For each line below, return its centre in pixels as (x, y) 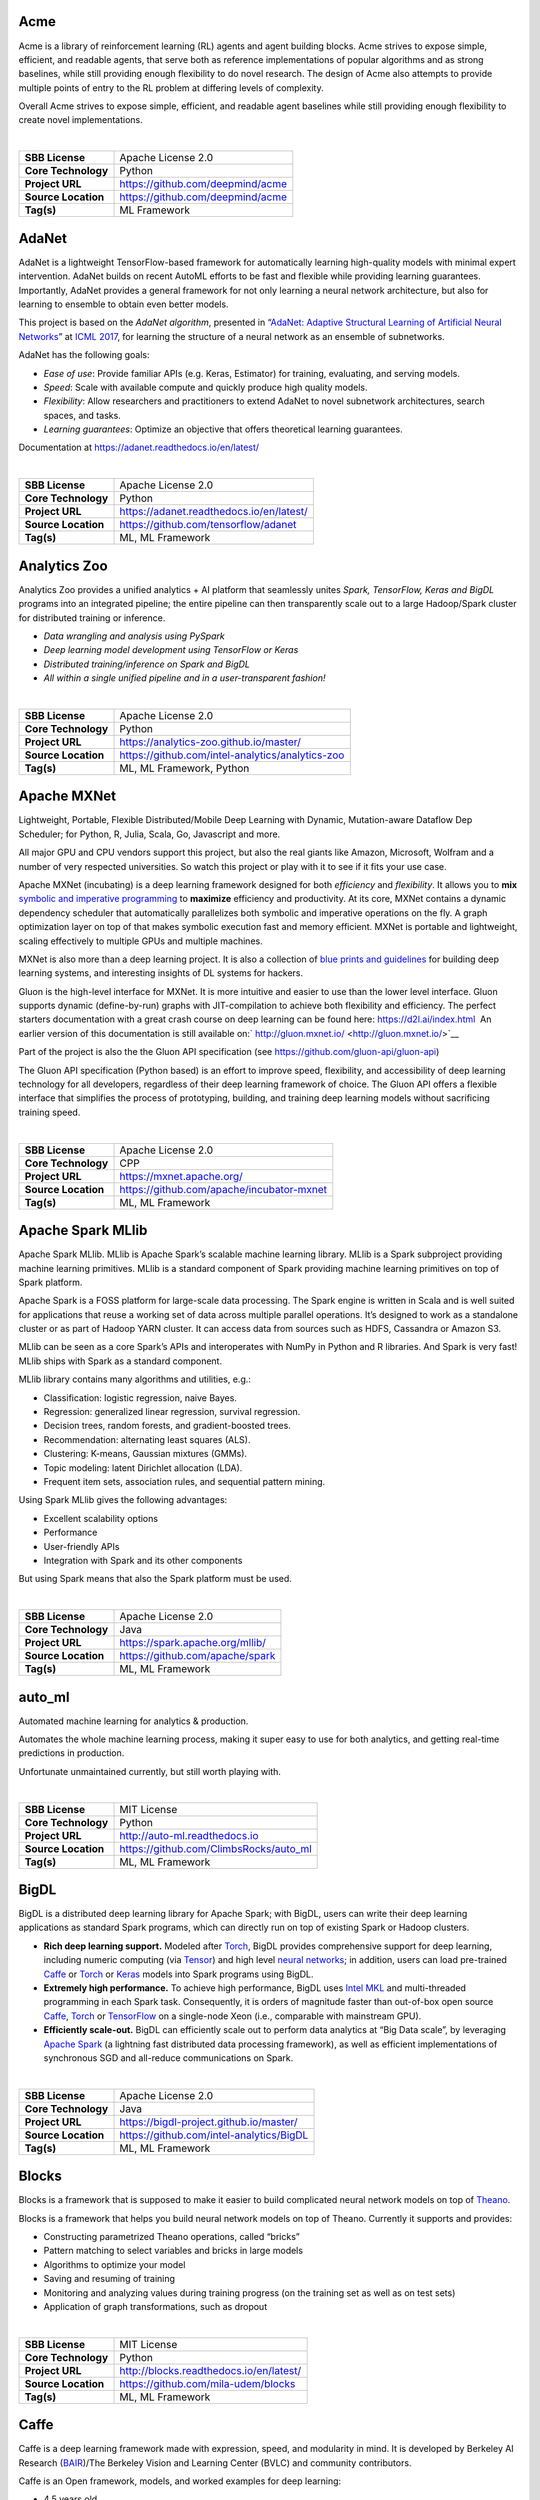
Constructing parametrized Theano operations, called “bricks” (171, 2237)
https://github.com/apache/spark (197, 1656)
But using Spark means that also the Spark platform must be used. (155, 1579)
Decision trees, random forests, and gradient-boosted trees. (167, 1426)
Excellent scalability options (101, 1518)
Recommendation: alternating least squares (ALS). (147, 1439)
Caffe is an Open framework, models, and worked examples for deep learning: (180, 2481)
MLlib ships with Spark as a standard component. (120, 1361)
